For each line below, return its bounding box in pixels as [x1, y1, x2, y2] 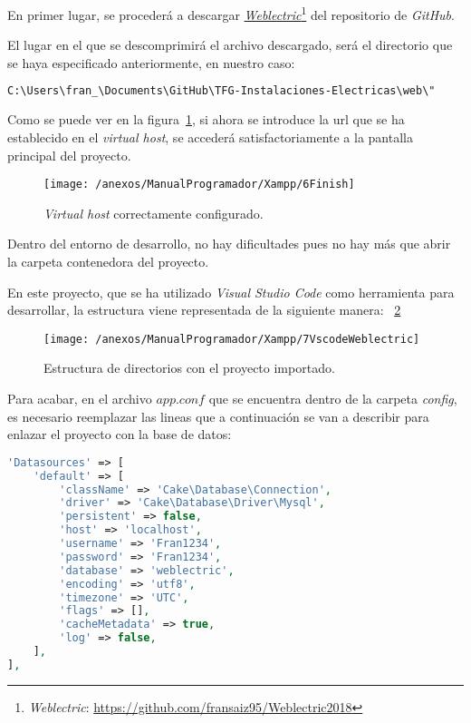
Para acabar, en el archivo [7, 388, 152, 407]
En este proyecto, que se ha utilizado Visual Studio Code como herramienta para [7, 282, 455, 301]
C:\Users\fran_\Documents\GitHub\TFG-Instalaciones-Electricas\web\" [7, 84, 436, 98]
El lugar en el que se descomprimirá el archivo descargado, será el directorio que [7, 35, 453, 54]
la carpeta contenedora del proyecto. [7, 251, 209, 270]
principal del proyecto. [7, 145, 131, 164]
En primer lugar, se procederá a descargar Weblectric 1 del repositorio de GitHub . [7, 3, 455, 24]
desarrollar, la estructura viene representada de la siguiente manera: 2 [7, 300, 401, 319]
